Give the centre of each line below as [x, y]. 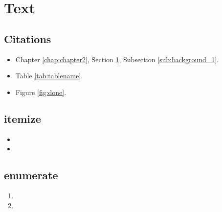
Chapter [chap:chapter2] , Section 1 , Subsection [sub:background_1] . [117, 59]
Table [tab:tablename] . [49, 76]
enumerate [31, 175]
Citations [28, 38]
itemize [22, 118]
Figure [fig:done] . [41, 92]
